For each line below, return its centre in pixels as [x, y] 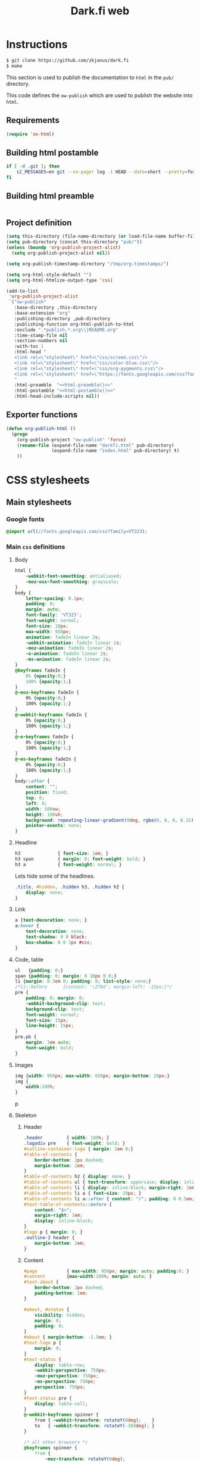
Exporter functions [42, 415]
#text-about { [41, 1282]
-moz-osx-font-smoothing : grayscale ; [73, 582]
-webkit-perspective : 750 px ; [71, 1370]
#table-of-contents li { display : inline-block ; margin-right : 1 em [109, 1188]
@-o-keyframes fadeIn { [44, 737]
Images [24, 1065]
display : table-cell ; [61, 1404]
